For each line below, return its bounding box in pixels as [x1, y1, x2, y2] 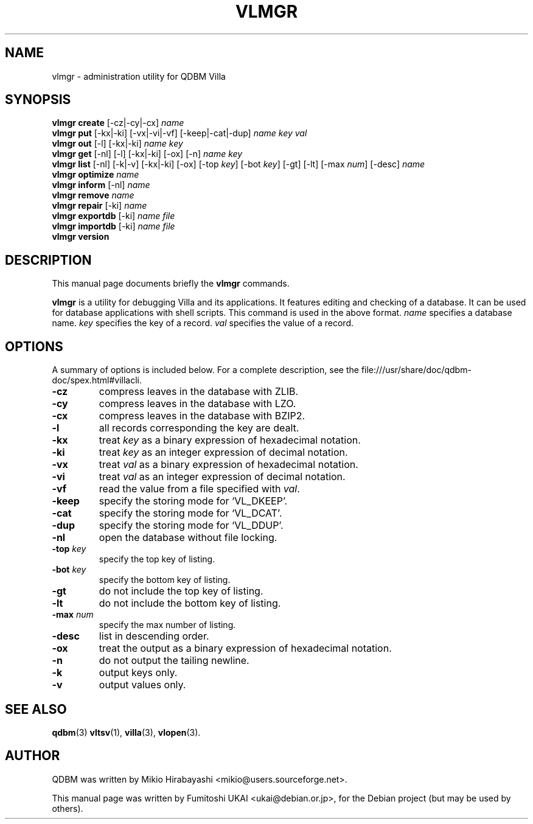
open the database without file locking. [99, 531, 277, 544]
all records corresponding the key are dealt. [99, 422, 299, 435]
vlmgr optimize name [52, 169, 139, 180]
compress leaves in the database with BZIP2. [99, 410, 305, 422]
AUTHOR [5, 748, 60, 764]
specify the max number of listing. [99, 620, 236, 630]
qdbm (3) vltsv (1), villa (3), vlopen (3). [52, 727, 201, 738]
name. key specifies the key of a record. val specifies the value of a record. [52, 318, 354, 329]
